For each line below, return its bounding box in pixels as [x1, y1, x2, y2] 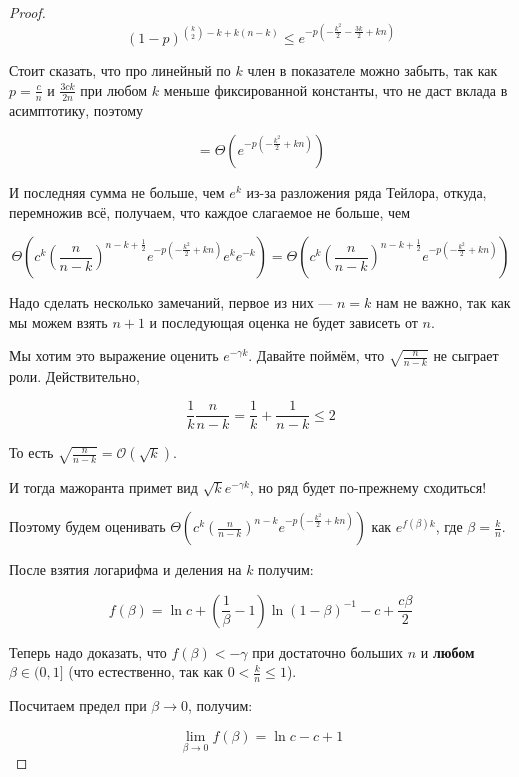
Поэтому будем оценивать [9, 516, 166, 537]
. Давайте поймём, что [248, 345, 385, 366]
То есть [9, 442, 54, 463]
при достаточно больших [252, 641, 404, 662]
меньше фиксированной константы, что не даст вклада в [163, 79, 508, 100]
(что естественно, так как [68, 661, 224, 682]
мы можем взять [9, 311, 108, 332]
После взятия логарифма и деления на [9, 559, 242, 580]
